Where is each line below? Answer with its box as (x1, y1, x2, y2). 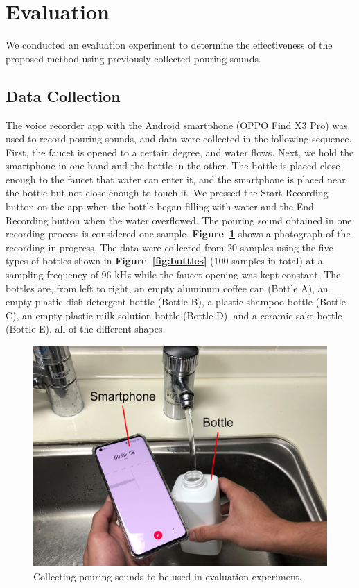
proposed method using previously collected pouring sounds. (6, 51, 261, 65)
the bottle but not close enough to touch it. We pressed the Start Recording (6, 185, 329, 200)
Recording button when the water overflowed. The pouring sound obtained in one (6, 212, 352, 227)
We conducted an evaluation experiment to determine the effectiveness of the (6, 37, 333, 52)
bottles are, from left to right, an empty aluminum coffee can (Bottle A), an (6, 280, 329, 295)
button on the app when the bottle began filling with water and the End (6, 199, 314, 214)
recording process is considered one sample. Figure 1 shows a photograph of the (6, 226, 351, 241)
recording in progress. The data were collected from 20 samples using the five (6, 240, 333, 254)
